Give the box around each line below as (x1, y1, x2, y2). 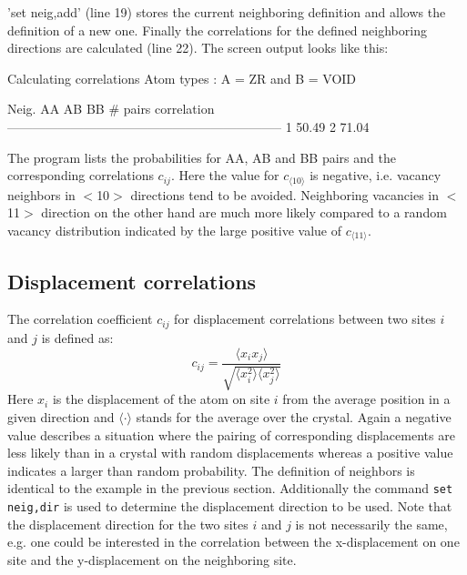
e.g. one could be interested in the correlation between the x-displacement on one (7, 532, 460, 551)
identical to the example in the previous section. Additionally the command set (7, 479, 453, 498)
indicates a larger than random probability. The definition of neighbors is (7, 460, 415, 479)
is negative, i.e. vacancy (310, 166, 442, 185)
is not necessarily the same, (295, 514, 448, 533)
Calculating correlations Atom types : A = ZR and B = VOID (7, 68, 357, 87)
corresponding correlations (7, 166, 154, 185)
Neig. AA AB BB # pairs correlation (7, 99, 215, 118)
